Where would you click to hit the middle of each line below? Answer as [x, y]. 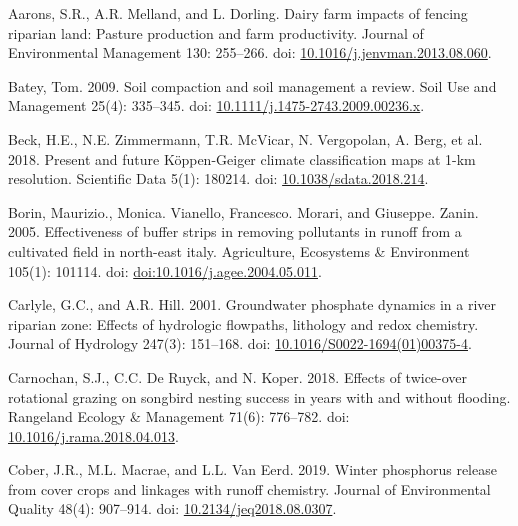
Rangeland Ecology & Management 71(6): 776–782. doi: [179, 416]
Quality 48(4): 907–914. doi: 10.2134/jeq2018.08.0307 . [172, 508]
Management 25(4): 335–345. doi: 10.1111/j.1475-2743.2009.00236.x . [216, 105]
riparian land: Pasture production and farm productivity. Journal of [216, 32]
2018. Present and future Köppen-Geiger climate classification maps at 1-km [242, 158]
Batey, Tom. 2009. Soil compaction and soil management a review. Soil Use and [252, 85]
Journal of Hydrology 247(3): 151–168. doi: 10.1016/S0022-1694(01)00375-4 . [240, 343]
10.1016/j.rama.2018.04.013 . [93, 435]
